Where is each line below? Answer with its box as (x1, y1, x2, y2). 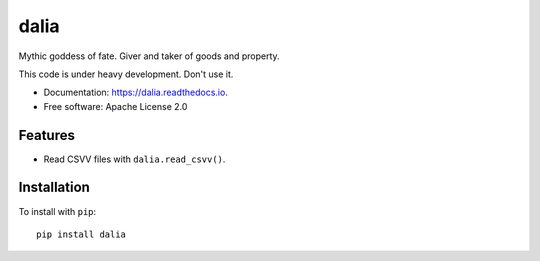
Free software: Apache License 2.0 (43, 100, 188, 112)
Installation (18, 179, 90, 196)
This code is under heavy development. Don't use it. (18, 68, 234, 80)
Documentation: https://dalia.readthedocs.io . (43, 86, 229, 99)
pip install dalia (36, 228, 127, 240)
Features (18, 126, 75, 144)
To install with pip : (18, 205, 97, 217)
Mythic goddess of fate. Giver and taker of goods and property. (18, 50, 280, 62)
